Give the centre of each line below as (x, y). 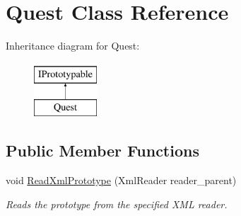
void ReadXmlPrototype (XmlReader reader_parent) (121, 180)
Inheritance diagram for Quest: (73, 46)
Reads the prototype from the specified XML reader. (117, 204)
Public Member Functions (102, 150)
